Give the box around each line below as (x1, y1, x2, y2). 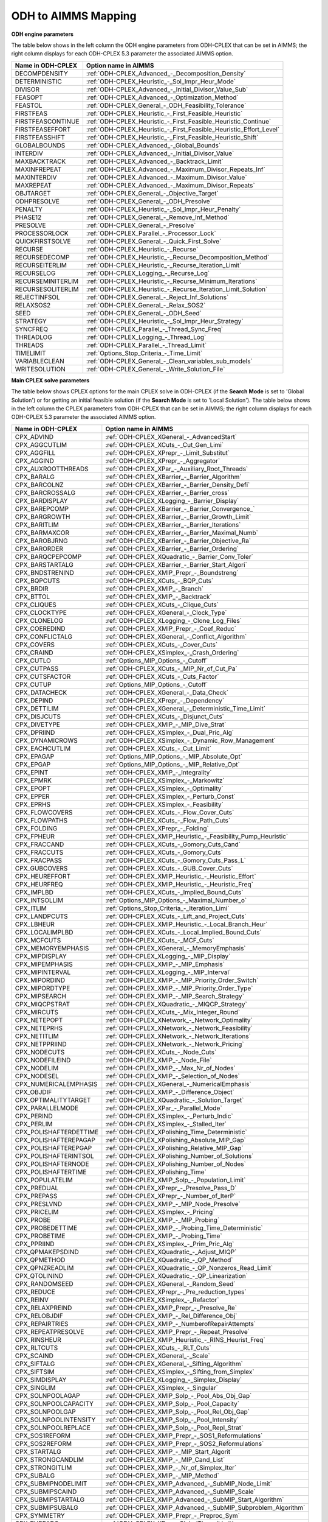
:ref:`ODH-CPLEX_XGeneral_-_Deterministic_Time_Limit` (105, 704, 266, 712)
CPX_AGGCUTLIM (15, 440, 67, 449)
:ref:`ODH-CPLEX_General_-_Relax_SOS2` (86, 301, 206, 309)
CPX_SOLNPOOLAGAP (15, 1391, 80, 1400)
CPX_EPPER (15, 792, 50, 801)
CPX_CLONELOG (15, 616, 64, 625)
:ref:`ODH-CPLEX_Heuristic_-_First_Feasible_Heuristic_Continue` (86, 117, 272, 125)
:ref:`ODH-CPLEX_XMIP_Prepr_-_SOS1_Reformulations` (105, 1431, 263, 1440)
